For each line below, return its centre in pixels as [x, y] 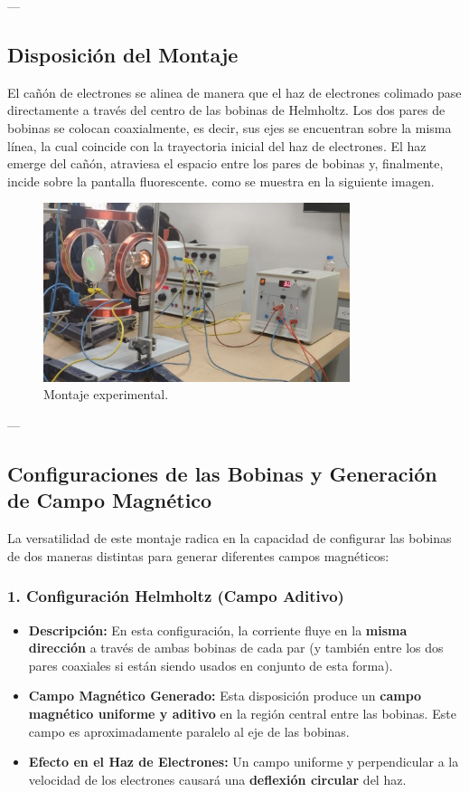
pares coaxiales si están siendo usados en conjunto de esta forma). [211, 665]
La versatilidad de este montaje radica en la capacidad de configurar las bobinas [230, 538]
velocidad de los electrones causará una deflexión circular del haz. [217, 779]
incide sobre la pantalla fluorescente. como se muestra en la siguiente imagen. [221, 181]
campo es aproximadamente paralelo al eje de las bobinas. [189, 731]
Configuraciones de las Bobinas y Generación [222, 473]
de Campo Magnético [110, 500]
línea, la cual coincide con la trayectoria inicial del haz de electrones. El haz [217, 145]
